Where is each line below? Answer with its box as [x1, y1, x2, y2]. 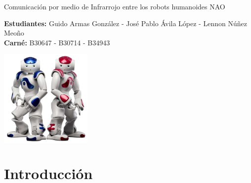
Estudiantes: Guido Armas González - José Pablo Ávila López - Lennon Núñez [4, 18, 247, 28]
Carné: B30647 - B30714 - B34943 [4, 37, 110, 47]
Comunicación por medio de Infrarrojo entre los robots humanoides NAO [4, 1, 225, 11]
